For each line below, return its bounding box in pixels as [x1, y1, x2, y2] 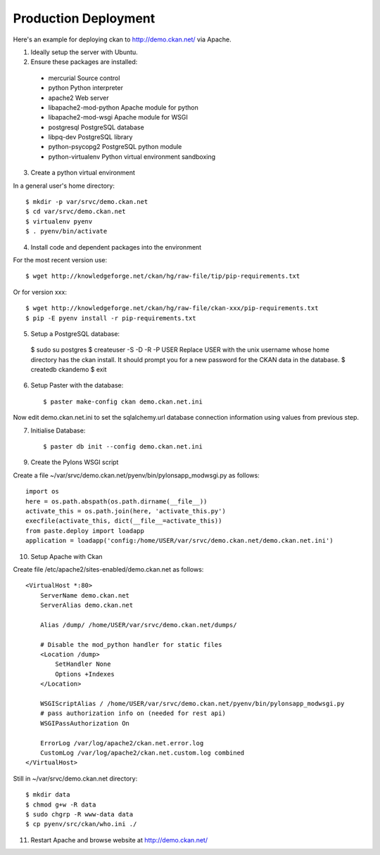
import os [25, 487, 59, 496]
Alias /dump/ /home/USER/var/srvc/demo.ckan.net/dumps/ [39, 621, 237, 629]
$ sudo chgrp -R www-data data [25, 810, 134, 818]
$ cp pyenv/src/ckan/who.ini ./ [25, 820, 137, 828]
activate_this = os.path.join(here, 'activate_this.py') [25, 507, 227, 515]
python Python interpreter [48, 84, 123, 92]
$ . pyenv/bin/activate [25, 227, 108, 236]
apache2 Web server [48, 94, 109, 102]
